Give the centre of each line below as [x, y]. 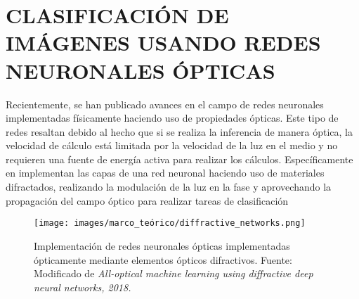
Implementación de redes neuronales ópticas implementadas [162, 245]
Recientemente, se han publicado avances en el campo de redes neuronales [165, 104]
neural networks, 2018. [83, 287]
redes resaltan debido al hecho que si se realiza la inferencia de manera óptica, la [179, 131]
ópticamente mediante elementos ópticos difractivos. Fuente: [163, 259]
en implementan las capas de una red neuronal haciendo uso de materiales [165, 173]
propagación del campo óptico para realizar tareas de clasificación [147, 200]
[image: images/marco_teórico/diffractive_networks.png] [170, 223]
